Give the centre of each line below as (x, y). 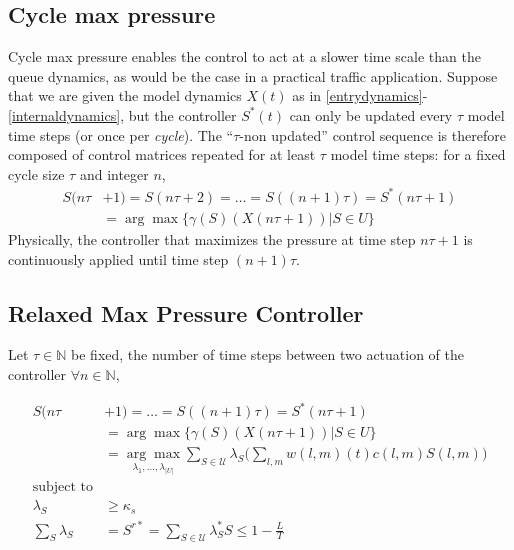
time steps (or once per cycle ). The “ (121, 134)
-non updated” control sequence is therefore (372, 134)
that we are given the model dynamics (125, 95)
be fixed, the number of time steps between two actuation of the (268, 354)
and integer (114, 173)
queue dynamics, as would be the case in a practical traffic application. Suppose (253, 75)
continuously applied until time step (118, 258)
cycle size (36, 173)
